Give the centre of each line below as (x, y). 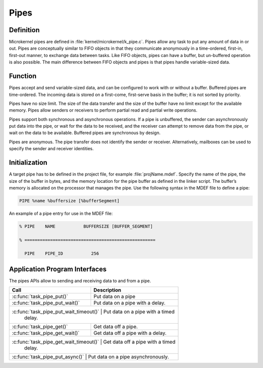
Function (23, 76)
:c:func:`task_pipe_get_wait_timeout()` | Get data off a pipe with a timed (94, 342)
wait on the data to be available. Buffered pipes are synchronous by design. (85, 133)
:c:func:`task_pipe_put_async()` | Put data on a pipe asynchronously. (90, 357)
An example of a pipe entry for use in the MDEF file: (61, 213)
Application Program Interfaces (58, 269)
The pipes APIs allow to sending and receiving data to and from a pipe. (80, 281)
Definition (24, 30)
